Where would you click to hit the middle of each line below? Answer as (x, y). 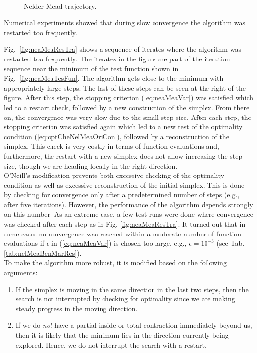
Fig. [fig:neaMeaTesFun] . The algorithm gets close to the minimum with (114, 78)
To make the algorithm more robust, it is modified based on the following (115, 263)
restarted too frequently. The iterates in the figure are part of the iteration (117, 58)
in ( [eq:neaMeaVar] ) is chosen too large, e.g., (119, 243)
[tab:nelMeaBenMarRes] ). (43, 253)
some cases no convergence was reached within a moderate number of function (123, 233)
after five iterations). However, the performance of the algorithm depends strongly (128, 204)
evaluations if (24, 243)
